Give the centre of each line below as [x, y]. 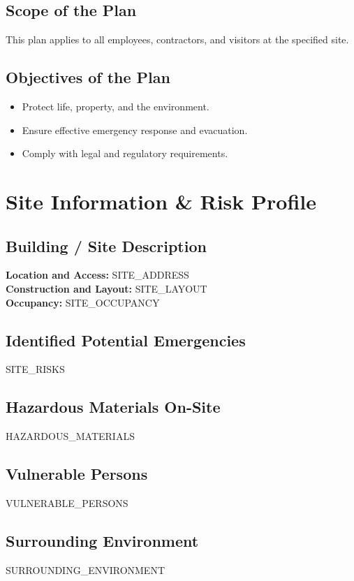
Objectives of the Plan [88, 77]
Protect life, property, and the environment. [116, 106]
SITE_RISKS [35, 369]
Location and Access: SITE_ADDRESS [97, 275]
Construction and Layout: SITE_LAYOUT [106, 288]
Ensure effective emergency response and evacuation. [135, 130]
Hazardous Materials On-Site [113, 407]
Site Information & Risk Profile [161, 201]
